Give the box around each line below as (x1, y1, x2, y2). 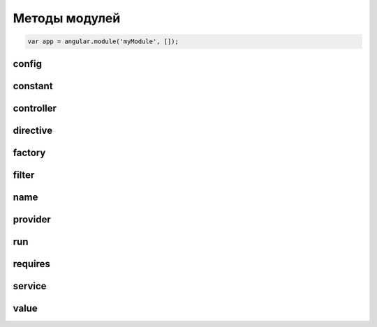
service (13, 280, 47, 292)
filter (13, 169, 35, 181)
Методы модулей (13, 10, 121, 26)
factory (13, 146, 46, 158)
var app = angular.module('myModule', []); (27, 38, 179, 45)
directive (13, 124, 52, 136)
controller (13, 102, 57, 114)
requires (13, 258, 50, 270)
